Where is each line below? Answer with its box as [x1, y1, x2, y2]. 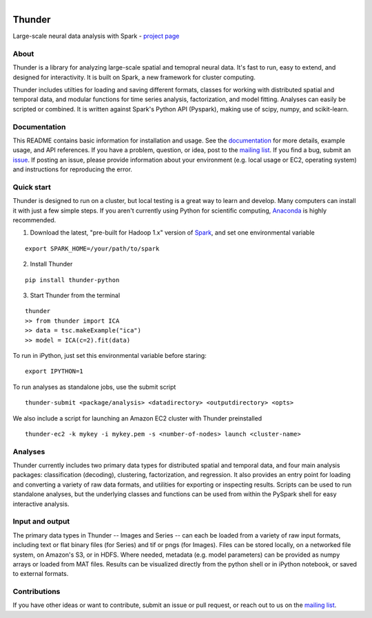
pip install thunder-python [25, 276, 120, 284]
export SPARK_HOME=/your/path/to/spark [25, 244, 160, 253]
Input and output [12, 517, 70, 526]
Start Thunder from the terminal [30, 291, 121, 299]
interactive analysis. [12, 500, 70, 508]
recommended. [12, 216, 56, 224]
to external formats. [12, 570, 69, 578]
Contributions [12, 587, 61, 597]
